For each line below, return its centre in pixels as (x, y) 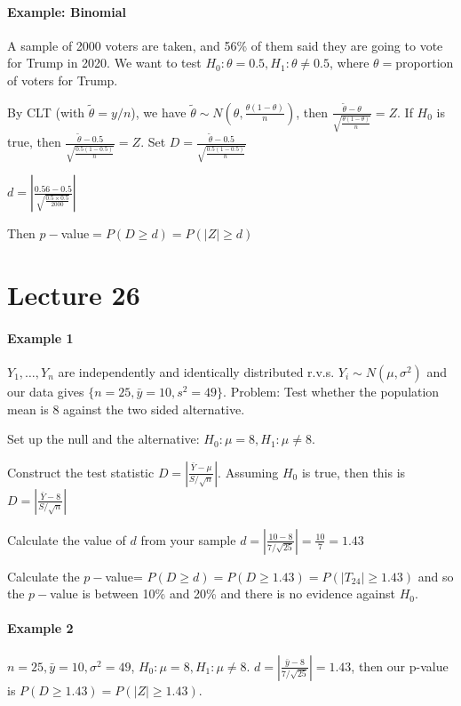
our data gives (46, 391)
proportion (425, 63)
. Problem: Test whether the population (331, 391)
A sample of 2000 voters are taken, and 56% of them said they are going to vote (225, 45)
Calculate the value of (67, 539)
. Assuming (248, 472)
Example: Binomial (67, 11)
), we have (159, 112)
